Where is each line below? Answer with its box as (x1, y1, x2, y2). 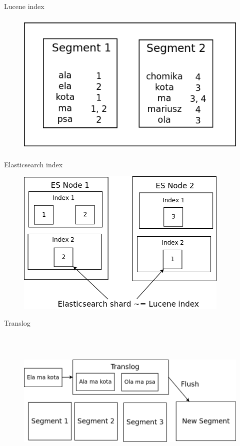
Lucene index (4, 1, 44, 11)
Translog (4, 317, 30, 328)
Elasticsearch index (4, 159, 63, 169)
